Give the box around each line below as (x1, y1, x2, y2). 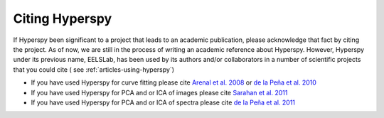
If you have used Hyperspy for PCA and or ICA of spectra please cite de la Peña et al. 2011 (31, 98, 295, 107)
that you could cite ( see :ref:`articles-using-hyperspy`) (13, 65, 174, 74)
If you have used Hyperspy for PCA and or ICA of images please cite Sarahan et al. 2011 (31, 88, 288, 97)
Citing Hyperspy (13, 11, 112, 26)
